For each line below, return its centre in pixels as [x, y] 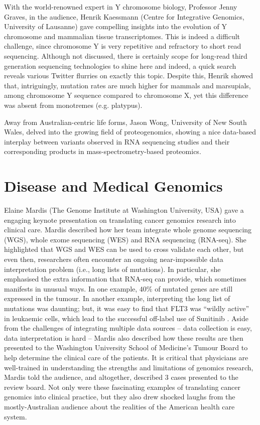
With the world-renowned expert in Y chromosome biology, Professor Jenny [121, 7]
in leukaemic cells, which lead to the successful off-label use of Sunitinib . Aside [126, 318]
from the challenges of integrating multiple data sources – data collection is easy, [128, 328]
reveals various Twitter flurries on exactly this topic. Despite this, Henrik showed [129, 76]
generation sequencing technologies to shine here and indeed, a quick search [120, 65]
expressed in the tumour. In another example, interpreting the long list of [117, 298]
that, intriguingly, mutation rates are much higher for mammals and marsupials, [127, 85]
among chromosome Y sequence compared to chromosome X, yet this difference [126, 95]
